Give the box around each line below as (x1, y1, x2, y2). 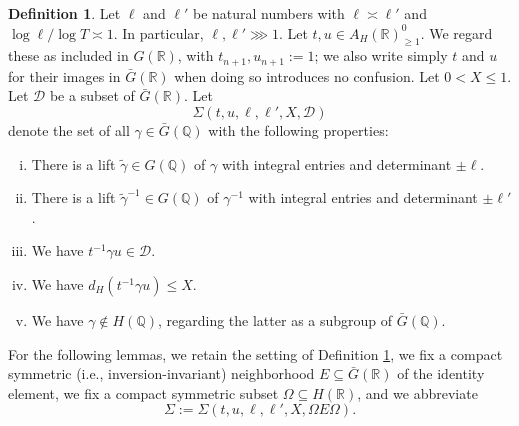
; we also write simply (314, 45, 448, 66)
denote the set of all (8, 120, 130, 141)
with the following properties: (208, 120, 389, 141)
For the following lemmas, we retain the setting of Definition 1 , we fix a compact (8, 343, 503, 364)
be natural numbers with (192, 3, 345, 23)
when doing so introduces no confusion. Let (174, 65, 440, 86)
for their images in (8, 65, 121, 86)
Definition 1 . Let (8, 3, 121, 23)
